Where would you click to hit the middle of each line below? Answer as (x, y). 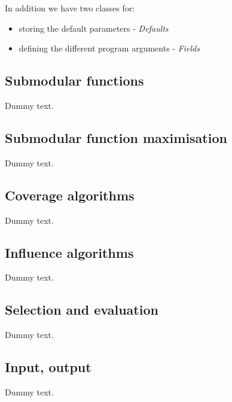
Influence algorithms (69, 252)
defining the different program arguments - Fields (109, 48)
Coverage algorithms (70, 195)
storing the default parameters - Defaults (94, 28)
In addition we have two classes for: (70, 8)
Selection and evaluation (82, 310)
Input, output (48, 367)
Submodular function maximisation (116, 137)
